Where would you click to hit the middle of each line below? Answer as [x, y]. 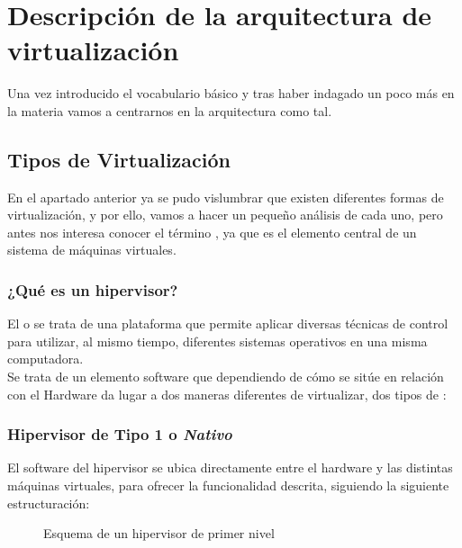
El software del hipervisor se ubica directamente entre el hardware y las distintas [230, 467]
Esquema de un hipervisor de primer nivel [159, 533]
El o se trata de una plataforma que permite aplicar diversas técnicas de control [228, 323]
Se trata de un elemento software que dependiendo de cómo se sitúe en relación [226, 377]
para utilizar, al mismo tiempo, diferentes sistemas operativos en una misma [217, 341]
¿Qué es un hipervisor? [93, 290]
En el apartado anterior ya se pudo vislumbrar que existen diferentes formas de [226, 197]
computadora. [45, 359]
